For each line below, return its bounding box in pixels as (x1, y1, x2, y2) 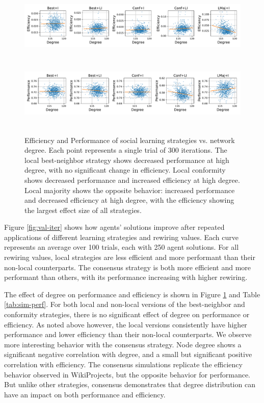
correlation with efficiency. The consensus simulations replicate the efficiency (4, 359, 243, 369)
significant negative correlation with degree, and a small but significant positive (4, 349, 252, 360)
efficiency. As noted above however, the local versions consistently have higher (4, 319, 247, 329)
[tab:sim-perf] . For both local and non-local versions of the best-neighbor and (4, 299, 245, 310)
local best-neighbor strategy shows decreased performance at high (24, 154, 229, 165)
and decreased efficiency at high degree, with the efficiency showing (24, 195, 234, 205)
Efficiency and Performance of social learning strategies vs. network (24, 134, 235, 145)
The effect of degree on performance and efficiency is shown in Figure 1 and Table (4, 289, 260, 299)
